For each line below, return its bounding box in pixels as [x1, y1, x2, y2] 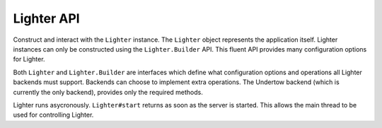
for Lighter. [13, 55, 45, 64]
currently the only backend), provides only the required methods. [13, 88, 203, 96]
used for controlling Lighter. [13, 110, 94, 120]
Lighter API [13, 11, 81, 26]
